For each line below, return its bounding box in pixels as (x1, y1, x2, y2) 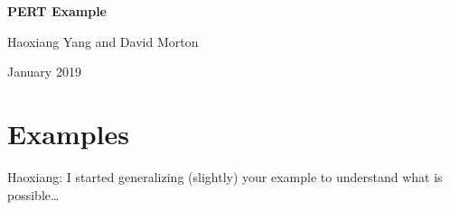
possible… (7, 185, 60, 204)
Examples (7, 114, 129, 151)
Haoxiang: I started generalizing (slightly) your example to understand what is (7, 167, 443, 186)
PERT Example (7, 2, 107, 20)
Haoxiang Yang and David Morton (7, 32, 199, 50)
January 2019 (7, 62, 81, 81)
